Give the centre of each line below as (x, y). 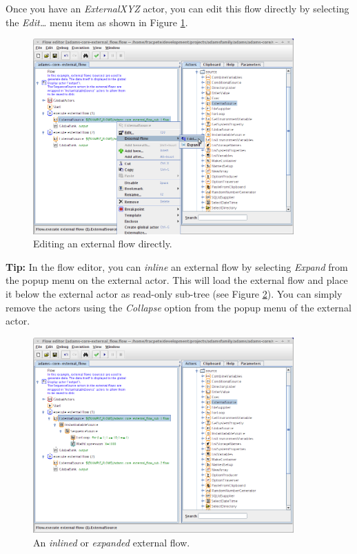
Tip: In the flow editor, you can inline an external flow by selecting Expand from (177, 266)
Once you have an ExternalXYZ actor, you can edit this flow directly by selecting (177, 8)
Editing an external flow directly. (103, 244)
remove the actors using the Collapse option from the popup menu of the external (178, 307)
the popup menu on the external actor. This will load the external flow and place (177, 280)
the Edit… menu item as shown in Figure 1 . (97, 22)
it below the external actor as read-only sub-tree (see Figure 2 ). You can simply (174, 294)
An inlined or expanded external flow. (112, 542)
